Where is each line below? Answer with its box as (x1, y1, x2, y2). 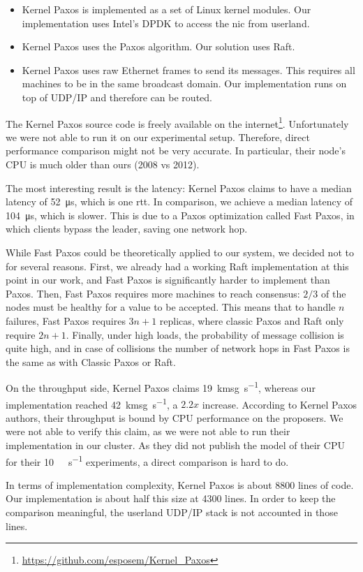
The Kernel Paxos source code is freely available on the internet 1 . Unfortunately (6, 114, 349, 131)
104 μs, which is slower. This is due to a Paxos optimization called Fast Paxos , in (6, 207, 355, 222)
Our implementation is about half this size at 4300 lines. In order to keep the (6, 491, 336, 506)
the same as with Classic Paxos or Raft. (6, 354, 176, 369)
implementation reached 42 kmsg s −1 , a (6, 395, 178, 411)
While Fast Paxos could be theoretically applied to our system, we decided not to (6, 244, 354, 259)
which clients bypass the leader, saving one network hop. (6, 221, 248, 236)
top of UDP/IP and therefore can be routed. (22, 89, 212, 104)
